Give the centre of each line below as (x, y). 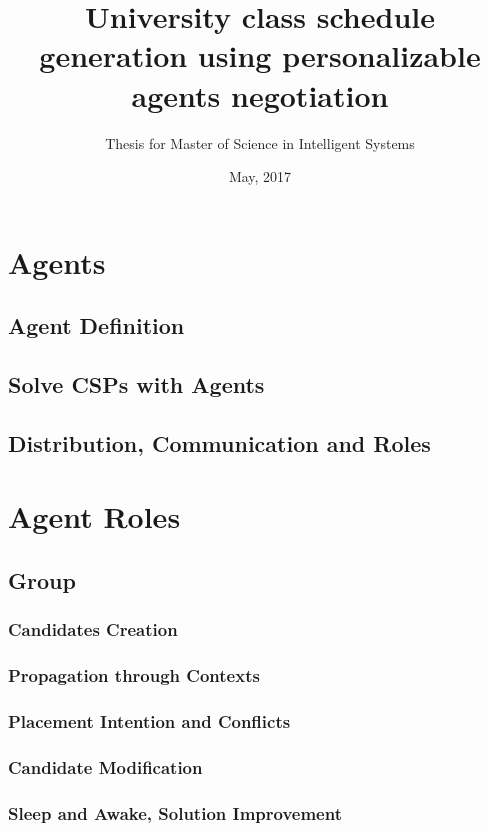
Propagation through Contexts (134, 675)
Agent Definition (96, 325)
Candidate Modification (105, 766)
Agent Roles (94, 516)
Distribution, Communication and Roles (219, 442)
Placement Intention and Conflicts (149, 720)
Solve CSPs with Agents (136, 384)
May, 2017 (260, 176)
